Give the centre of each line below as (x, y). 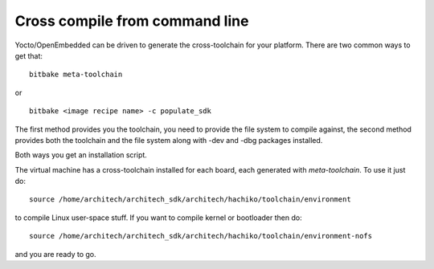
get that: (29, 55)
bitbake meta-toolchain (76, 75)
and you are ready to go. (55, 254)
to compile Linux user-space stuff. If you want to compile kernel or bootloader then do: (158, 218)
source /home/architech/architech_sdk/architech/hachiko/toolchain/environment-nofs (201, 236)
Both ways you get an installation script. (81, 155)
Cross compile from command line (132, 21)
